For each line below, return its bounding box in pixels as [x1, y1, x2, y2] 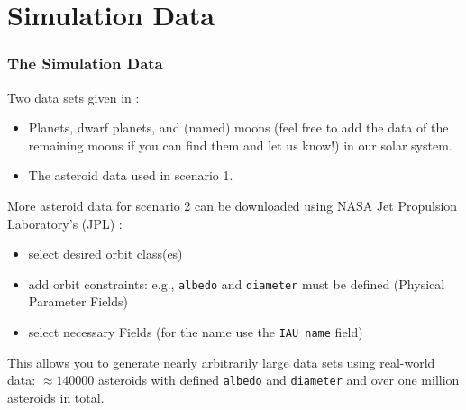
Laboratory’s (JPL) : [7, 214, 123, 232]
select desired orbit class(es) [28, 244, 183, 263]
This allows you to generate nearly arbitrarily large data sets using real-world [7, 352, 435, 371]
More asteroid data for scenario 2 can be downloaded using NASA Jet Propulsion [7, 196, 458, 214]
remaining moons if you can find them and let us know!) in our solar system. [28, 135, 452, 154]
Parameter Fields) [28, 292, 129, 311]
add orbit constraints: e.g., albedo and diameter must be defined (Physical [28, 274, 445, 293]
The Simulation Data [7, 52, 163, 75]
